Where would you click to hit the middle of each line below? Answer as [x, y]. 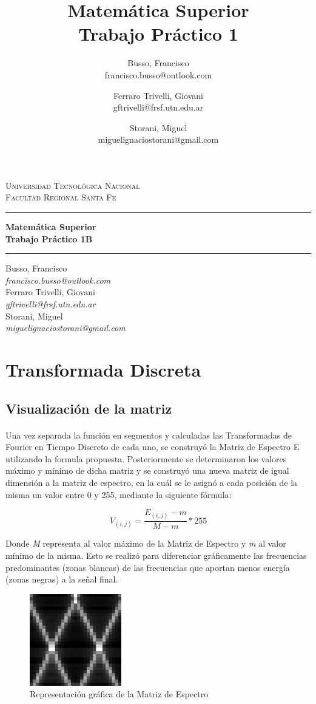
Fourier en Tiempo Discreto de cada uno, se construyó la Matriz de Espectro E [153, 447]
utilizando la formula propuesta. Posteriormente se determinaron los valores [146, 458]
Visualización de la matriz [89, 408]
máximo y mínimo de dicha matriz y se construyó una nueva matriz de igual [147, 470]
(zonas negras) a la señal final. [62, 579]
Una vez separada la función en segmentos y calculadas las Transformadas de [149, 435]
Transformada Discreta [103, 369]
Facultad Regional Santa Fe [61, 197]
